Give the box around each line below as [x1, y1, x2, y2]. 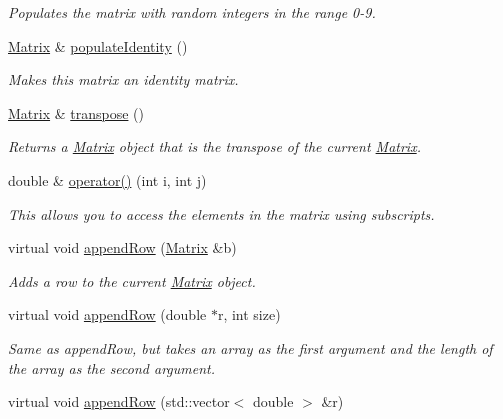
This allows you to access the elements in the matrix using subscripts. [8, 203, 435, 224]
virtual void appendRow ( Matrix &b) [8, 237, 237, 258]
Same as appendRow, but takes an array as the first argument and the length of [8, 337, 493, 358]
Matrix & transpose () [8, 102, 144, 123]
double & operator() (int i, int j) [8, 169, 207, 190]
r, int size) [217, 304, 281, 325]
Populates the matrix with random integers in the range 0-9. [8, 2, 376, 22]
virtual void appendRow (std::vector [8, 391, 230, 412]
